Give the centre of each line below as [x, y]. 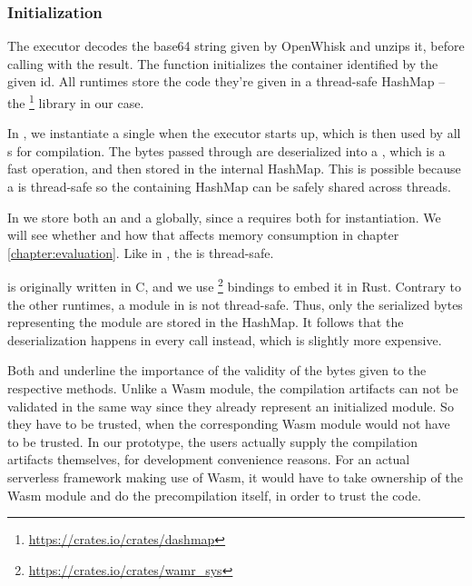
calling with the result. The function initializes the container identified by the [223, 63]
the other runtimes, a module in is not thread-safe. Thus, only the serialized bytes [235, 304]
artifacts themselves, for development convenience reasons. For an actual [209, 459]
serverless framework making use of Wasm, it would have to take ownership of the [235, 477]
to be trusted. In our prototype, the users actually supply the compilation [213, 441]
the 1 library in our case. [76, 101]
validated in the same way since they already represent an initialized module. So [231, 406]
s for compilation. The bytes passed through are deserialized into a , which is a [226, 150]
